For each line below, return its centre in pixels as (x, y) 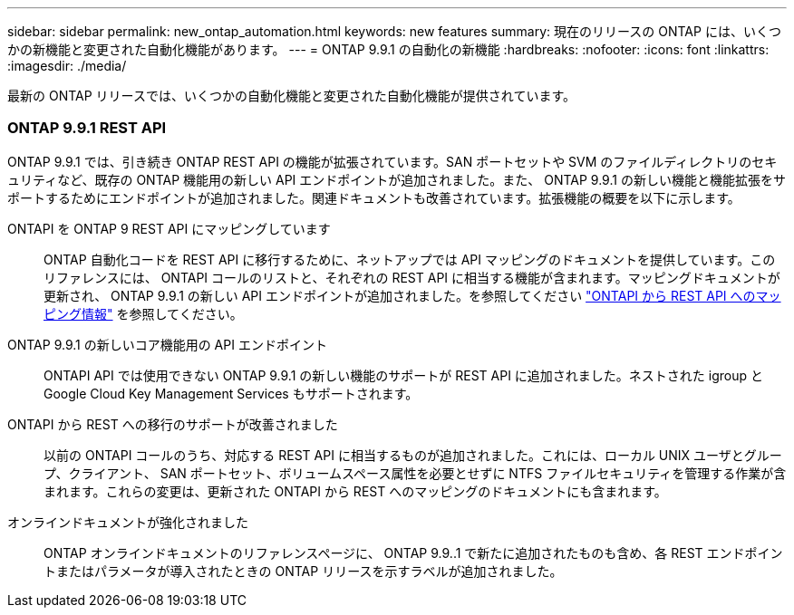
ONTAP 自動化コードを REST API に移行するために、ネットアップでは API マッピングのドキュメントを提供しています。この (410, 259)
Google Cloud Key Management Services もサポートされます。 (231, 393)
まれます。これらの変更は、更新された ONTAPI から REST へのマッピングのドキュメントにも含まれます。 (355, 491)
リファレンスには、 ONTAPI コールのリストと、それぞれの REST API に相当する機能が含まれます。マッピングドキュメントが (412, 277)
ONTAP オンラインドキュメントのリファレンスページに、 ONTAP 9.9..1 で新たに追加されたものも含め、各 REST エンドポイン (413, 553)
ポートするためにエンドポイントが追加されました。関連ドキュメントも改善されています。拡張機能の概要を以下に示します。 (374, 197)
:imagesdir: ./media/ (67, 66)
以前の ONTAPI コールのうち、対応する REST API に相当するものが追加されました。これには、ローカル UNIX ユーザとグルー (413, 455)
